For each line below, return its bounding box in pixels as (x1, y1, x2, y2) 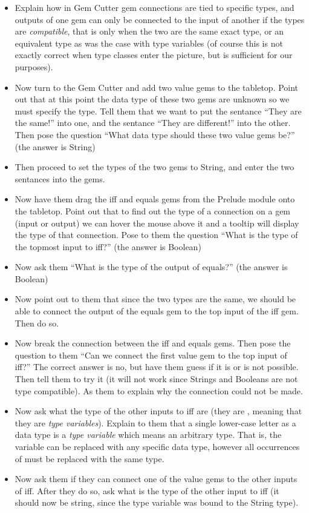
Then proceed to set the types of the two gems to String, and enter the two (15, 161, 294, 173)
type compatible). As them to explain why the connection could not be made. (15, 384, 303, 397)
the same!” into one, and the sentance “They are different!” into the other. (15, 116, 291, 129)
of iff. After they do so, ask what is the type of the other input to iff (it (15, 484, 279, 497)
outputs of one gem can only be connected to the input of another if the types (15, 13, 305, 25)
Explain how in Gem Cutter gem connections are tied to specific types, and (15, 1, 294, 13)
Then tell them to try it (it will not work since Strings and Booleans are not (15, 372, 298, 385)
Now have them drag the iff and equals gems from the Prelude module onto (15, 193, 295, 205)
